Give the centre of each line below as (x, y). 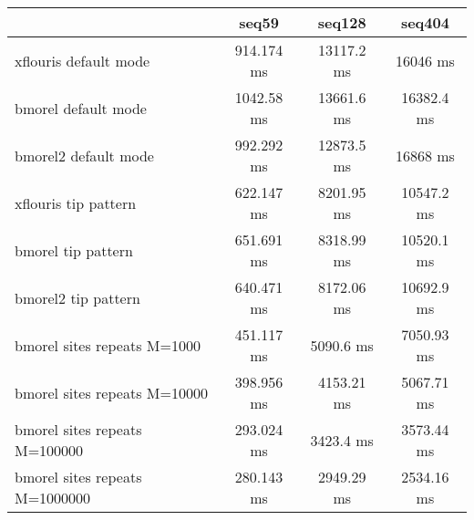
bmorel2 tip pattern (77, 297)
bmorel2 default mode (84, 155)
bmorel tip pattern (74, 250)
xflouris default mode (82, 60)
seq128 (342, 22)
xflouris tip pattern (76, 203)
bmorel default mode (81, 108)
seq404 (425, 22)
